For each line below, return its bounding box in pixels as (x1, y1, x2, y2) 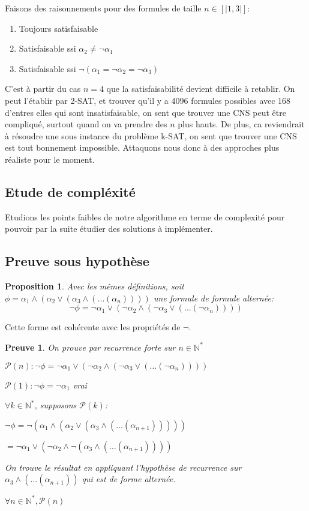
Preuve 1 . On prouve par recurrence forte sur (5, 340, 176, 353)
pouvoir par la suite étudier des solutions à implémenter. (5, 222, 213, 235)
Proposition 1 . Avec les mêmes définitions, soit (5, 280, 184, 292)
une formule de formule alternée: (153, 291, 274, 304)
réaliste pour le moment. (5, 153, 95, 165)
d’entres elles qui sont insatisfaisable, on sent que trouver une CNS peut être (5, 106, 286, 118)
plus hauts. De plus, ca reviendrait (178, 118, 305, 130)
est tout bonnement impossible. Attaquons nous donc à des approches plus (5, 141, 280, 154)
